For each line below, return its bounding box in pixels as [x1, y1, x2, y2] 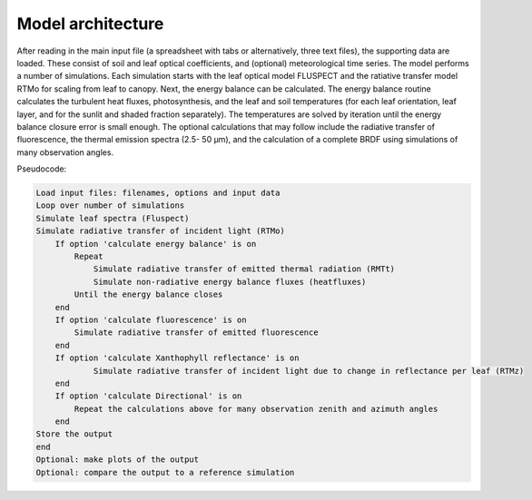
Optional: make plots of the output [35, 455, 200, 465]
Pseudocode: [16, 163, 67, 174]
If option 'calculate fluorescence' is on [54, 314, 247, 325]
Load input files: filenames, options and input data [35, 188, 281, 199]
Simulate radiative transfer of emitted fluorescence [74, 328, 319, 338]
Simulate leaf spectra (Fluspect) [35, 213, 190, 223]
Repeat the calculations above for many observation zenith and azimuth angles [74, 404, 438, 414]
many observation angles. [16, 146, 113, 158]
